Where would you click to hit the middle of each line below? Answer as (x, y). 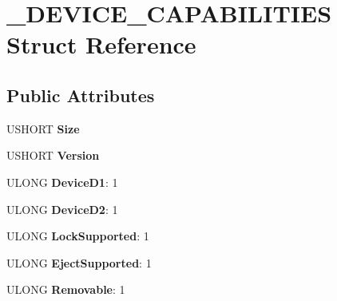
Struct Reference (101, 44)
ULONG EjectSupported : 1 (79, 262)
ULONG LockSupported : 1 (78, 236)
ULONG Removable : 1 (66, 289)
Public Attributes (81, 95)
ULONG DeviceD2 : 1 (62, 209)
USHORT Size (43, 128)
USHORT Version (53, 155)
